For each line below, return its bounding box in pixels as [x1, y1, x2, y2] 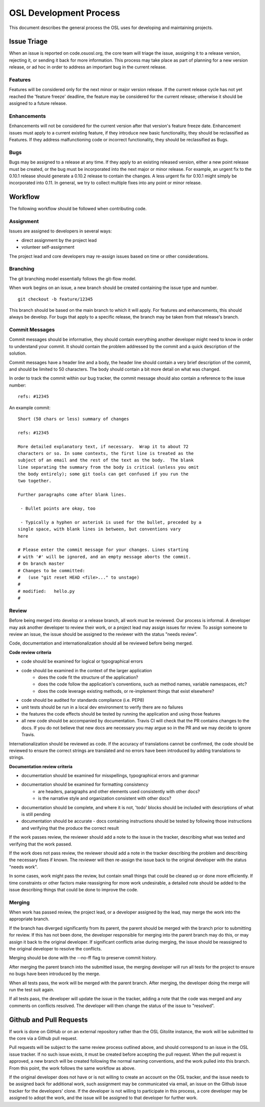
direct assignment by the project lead [21, 237, 97, 243]
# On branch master [18, 561, 65, 566]
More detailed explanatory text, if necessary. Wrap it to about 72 [18, 444, 189, 449]
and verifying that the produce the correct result [21, 825, 119, 831]
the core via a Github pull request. [9, 1036, 78, 1042]
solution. [9, 350, 27, 357]
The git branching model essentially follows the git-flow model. [9, 276, 137, 282]
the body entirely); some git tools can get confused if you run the [18, 471, 189, 477]
